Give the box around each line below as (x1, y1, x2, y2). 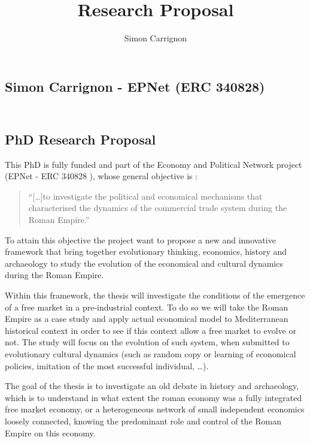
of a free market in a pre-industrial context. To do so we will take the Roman (5, 300, 288, 313)
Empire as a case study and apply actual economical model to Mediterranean (5, 312, 288, 325)
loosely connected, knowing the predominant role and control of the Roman (5, 414, 282, 427)
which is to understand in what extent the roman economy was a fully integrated (5, 391, 302, 403)
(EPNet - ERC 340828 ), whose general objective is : (5, 170, 198, 182)
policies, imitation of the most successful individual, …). (5, 359, 209, 372)
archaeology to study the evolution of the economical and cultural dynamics (5, 257, 283, 269)
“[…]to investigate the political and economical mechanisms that (28, 189, 263, 202)
